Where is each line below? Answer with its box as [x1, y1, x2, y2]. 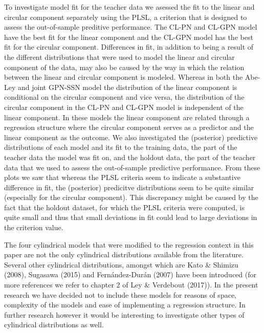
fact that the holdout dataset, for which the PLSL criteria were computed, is [4, 202, 245, 212]
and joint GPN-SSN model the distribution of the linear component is [18, 81, 237, 92]
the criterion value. [4, 222, 63, 233]
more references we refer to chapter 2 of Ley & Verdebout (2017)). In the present [4, 279, 258, 290]
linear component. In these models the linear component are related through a [4, 112, 250, 122]
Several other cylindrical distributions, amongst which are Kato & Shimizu [4, 259, 238, 270]
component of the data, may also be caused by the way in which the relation [4, 61, 245, 72]
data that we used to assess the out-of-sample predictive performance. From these [4, 162, 260, 172]
